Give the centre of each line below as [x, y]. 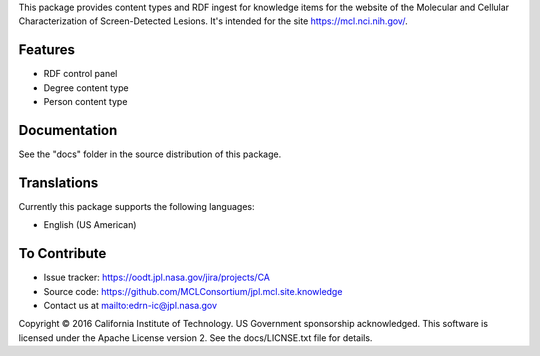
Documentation [68, 130]
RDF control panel [80, 74]
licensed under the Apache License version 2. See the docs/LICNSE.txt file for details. [195, 337]
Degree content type [86, 87]
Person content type [85, 102]
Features [46, 50]
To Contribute [62, 253]
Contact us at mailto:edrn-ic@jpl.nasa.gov [130, 305]
